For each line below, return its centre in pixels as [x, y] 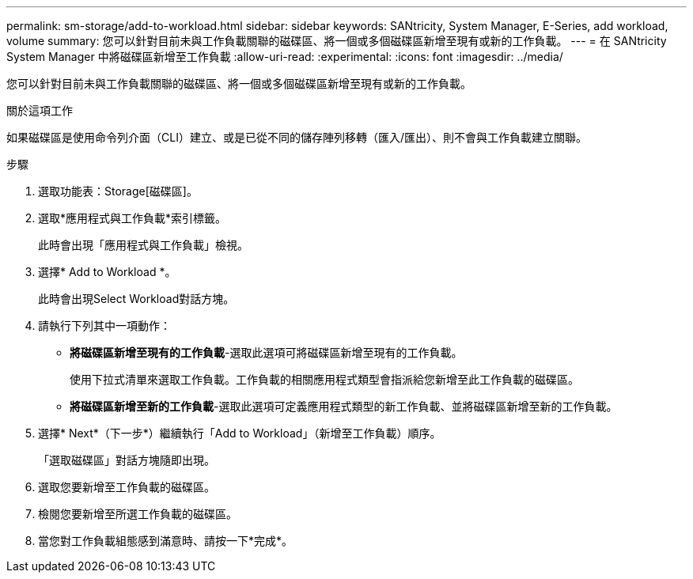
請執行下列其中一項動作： [104, 325]
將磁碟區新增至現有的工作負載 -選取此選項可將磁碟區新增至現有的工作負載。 [266, 352]
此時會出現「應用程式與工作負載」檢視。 [143, 245]
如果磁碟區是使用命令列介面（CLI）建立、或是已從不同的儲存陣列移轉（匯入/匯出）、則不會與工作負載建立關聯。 [297, 137]
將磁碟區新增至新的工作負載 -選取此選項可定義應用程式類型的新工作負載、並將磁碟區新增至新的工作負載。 [344, 406]
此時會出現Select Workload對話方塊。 [136, 299]
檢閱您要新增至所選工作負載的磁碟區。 [138, 514]
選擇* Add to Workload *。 [107, 272]
